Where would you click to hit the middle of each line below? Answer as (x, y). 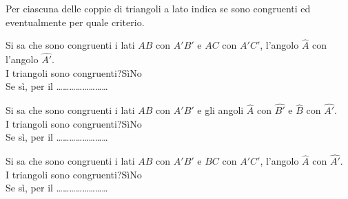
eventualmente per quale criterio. (75, 22)
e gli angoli (221, 110)
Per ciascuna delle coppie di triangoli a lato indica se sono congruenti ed (158, 8)
